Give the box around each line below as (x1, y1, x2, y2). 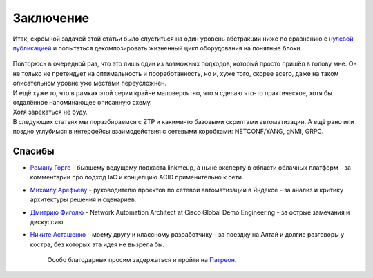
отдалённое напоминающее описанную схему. (12, 98, 152, 106)
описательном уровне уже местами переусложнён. (12, 79, 167, 88)
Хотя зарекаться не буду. (12, 108, 88, 117)
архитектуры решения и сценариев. (30, 195, 137, 203)
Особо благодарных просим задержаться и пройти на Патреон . (47, 256, 237, 264)
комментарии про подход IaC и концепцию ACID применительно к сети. (30, 173, 244, 181)
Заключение (12, 10, 90, 26)
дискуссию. (30, 217, 66, 226)
